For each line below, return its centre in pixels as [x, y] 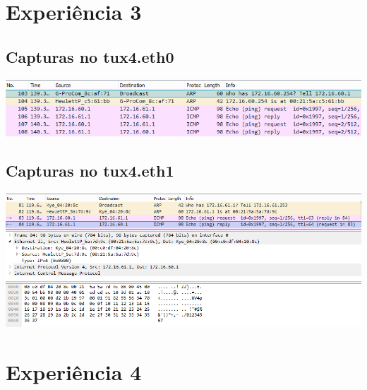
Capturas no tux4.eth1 [90, 171]
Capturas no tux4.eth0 [90, 56]
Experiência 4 [74, 371]
